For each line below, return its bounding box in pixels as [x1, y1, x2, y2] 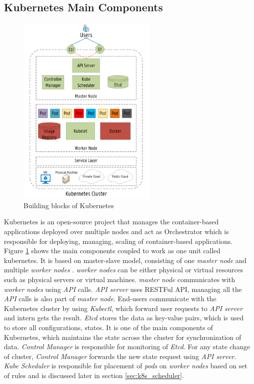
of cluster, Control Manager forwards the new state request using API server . [4, 351, 236, 361]
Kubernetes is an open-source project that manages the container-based [4, 216, 219, 227]
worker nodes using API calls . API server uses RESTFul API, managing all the [4, 284, 242, 294]
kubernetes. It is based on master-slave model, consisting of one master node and [4, 255, 247, 265]
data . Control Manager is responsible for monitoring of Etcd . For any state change [4, 341, 250, 352]
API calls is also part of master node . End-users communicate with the [4, 293, 216, 304]
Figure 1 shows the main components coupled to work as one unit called [4, 245, 221, 256]
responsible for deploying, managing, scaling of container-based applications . [4, 236, 233, 246]
